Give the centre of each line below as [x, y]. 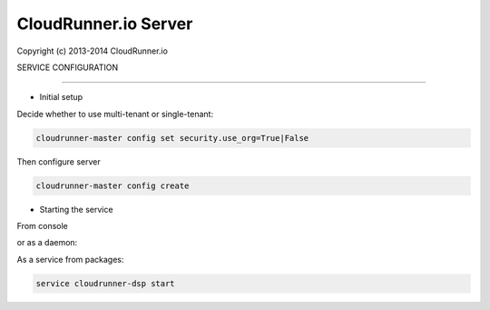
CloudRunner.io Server [105, 24]
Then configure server [59, 161]
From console [42, 226]
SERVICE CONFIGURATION [68, 67]
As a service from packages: [70, 259]
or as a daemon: [47, 243]
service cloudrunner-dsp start [106, 283]
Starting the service [76, 209]
